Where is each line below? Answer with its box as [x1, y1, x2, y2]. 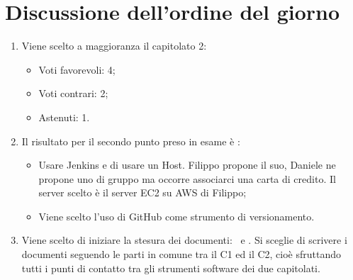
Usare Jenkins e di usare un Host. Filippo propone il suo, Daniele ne [38, 157, 336, 172]
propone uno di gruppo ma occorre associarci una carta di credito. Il [38, 171, 336, 186]
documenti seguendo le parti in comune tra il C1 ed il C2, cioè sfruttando [21, 247, 342, 262]
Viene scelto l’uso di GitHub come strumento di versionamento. [38, 208, 315, 223]
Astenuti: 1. [38, 109, 90, 124]
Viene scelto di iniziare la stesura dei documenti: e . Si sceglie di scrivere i [21, 233, 347, 247]
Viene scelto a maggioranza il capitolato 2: [21, 38, 207, 53]
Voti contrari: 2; [38, 86, 108, 101]
